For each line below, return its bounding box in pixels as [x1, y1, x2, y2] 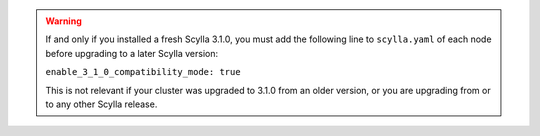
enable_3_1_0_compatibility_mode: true [45, 66, 241, 78]
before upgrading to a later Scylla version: [45, 47, 219, 59]
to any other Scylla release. [45, 98, 158, 110]
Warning [45, 15, 82, 27]
